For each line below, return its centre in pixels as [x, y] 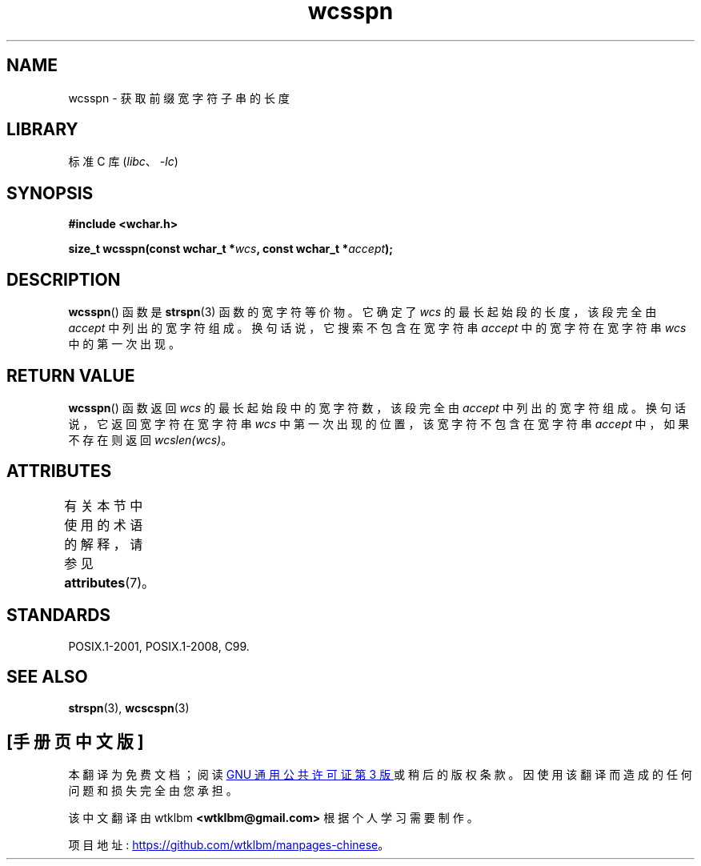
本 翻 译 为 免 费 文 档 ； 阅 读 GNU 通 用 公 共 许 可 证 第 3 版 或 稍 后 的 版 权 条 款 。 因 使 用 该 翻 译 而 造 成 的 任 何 [380, 775]
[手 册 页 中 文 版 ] [75, 741]
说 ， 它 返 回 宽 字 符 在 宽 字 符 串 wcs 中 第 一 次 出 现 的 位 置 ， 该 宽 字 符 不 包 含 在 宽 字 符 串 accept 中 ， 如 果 [379, 423]
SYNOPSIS [50, 193]
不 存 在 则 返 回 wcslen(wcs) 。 [150, 439]
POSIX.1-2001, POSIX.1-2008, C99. [159, 646]
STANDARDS [59, 615]
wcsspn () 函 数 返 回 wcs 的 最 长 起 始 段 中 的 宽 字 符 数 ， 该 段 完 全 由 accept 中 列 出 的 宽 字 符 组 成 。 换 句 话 [377, 407]
